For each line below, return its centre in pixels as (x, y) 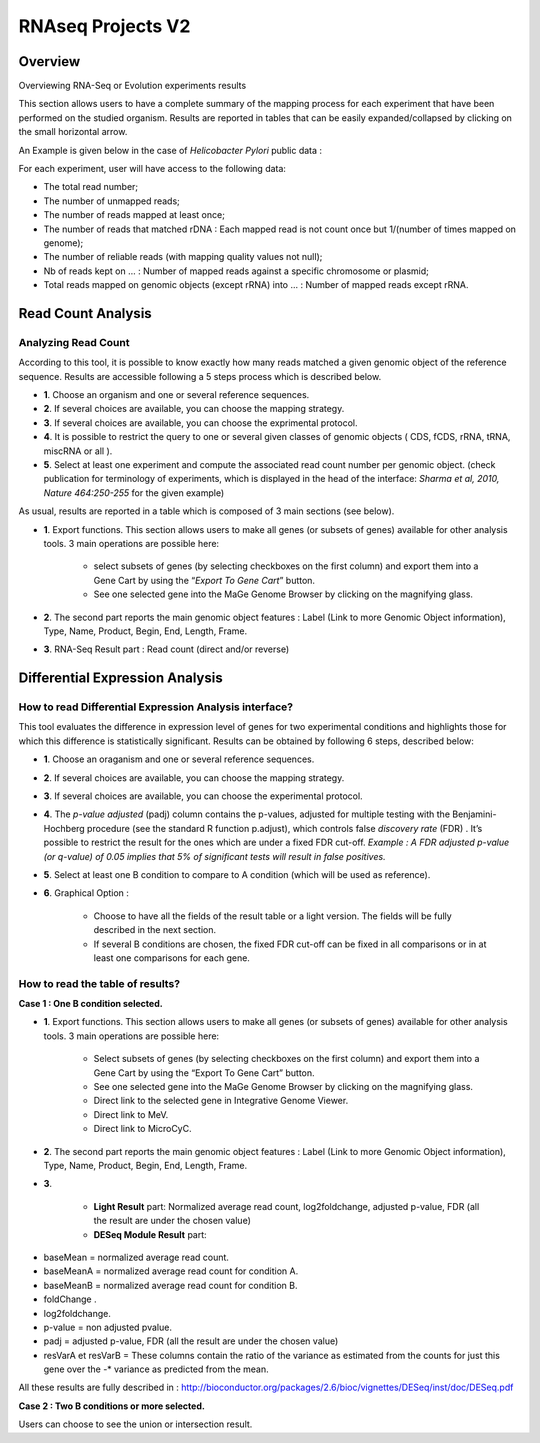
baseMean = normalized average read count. (136, 1257)
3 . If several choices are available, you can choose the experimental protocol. (203, 796)
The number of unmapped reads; (111, 201)
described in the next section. (155, 930)
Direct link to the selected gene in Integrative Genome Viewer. (221, 1101)
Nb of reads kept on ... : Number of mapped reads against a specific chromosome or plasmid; (236, 271)
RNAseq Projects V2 (104, 26)
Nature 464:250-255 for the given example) (134, 492)
